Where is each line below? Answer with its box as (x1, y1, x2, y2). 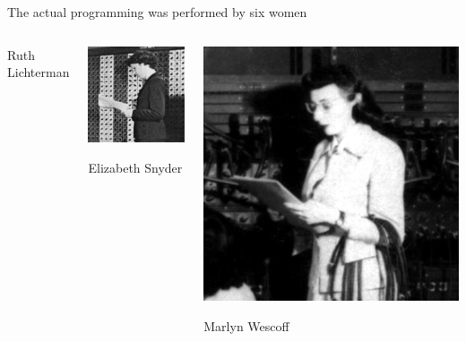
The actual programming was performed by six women (7, 3, 307, 21)
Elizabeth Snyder (88, 158, 183, 176)
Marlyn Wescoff (203, 316, 289, 335)
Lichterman (7, 63, 70, 81)
